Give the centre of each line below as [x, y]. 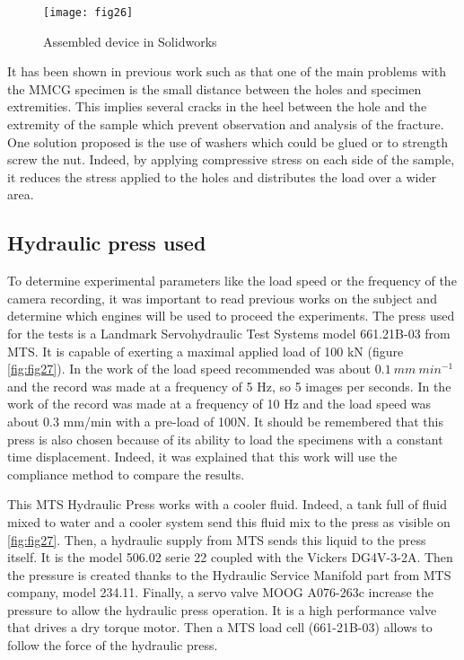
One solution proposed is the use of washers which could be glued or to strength [228, 141]
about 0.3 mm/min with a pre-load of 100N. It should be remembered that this [225, 421]
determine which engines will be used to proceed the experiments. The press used [231, 316]
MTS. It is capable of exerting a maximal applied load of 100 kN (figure [206, 351]
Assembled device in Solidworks [130, 41]
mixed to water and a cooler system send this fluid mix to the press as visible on [229, 521]
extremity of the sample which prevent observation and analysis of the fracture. [226, 124]
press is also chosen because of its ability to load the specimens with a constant [225, 439]
